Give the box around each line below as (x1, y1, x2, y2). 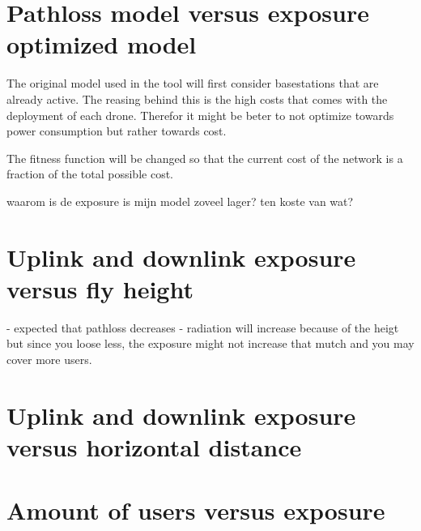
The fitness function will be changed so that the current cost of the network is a (6, 149, 403, 166)
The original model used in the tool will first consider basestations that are (6, 75, 379, 92)
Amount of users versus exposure (6, 494, 385, 527)
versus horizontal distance (6, 430, 302, 463)
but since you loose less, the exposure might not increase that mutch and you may (6, 335, 415, 352)
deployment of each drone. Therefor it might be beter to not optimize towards (6, 106, 394, 123)
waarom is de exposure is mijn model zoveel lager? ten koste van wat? (6, 192, 354, 209)
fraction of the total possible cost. (6, 165, 173, 182)
